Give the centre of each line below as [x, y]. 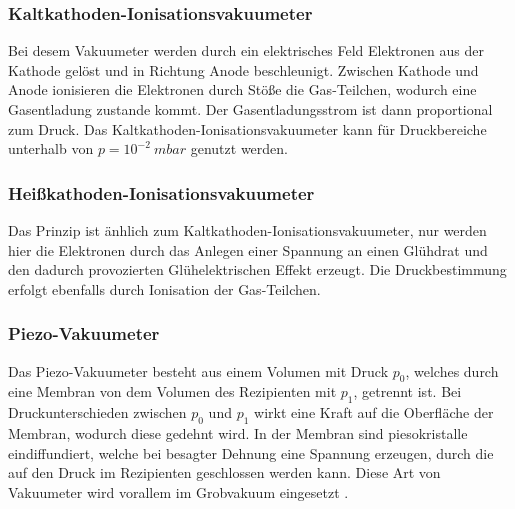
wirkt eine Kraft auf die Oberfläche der [374, 412]
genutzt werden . [239, 148]
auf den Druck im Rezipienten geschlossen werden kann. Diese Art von [224, 472]
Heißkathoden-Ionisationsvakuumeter [161, 192]
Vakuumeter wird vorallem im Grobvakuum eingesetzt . [178, 491]
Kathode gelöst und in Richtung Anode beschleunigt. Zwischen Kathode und [243, 69]
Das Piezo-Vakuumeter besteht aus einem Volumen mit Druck [198, 370]
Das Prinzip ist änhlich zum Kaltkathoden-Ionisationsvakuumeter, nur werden [247, 230]
